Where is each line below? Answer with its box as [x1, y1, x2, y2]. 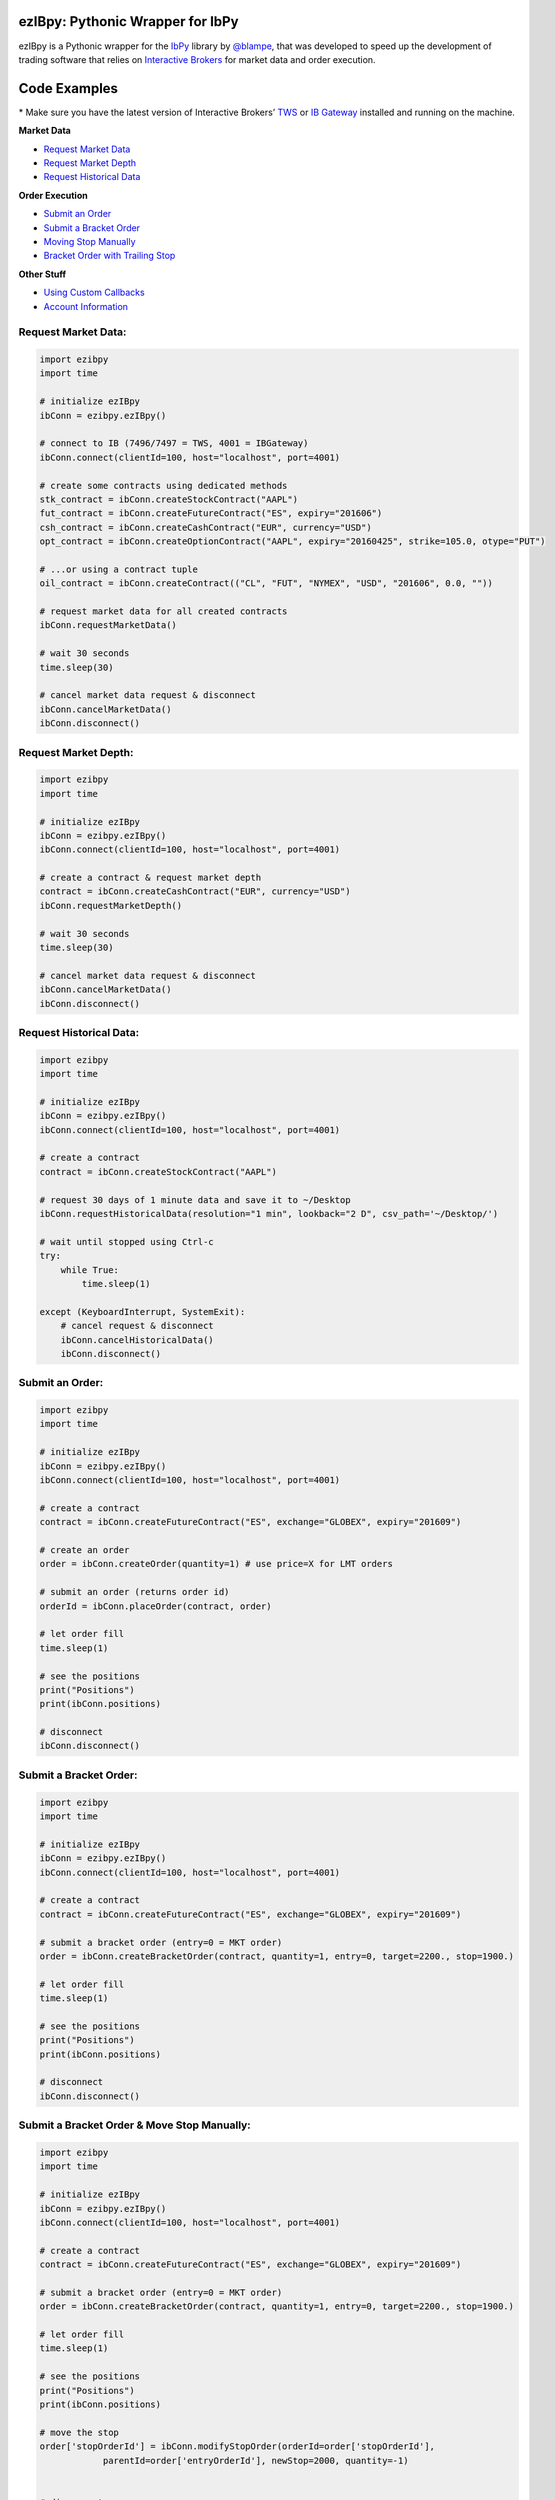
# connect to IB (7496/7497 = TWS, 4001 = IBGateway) [39, 438, 309, 449]
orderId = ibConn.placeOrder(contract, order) [39, 1600, 272, 1612]
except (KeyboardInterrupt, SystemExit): [39, 1306, 246, 1317]
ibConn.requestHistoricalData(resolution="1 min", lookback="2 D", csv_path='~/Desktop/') [39, 1208, 499, 1220]
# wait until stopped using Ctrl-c [39, 1236, 214, 1247]
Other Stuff [18, 268, 67, 280]
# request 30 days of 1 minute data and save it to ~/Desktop [39, 1194, 351, 1205]
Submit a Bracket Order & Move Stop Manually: [18, 2118, 252, 2132]
